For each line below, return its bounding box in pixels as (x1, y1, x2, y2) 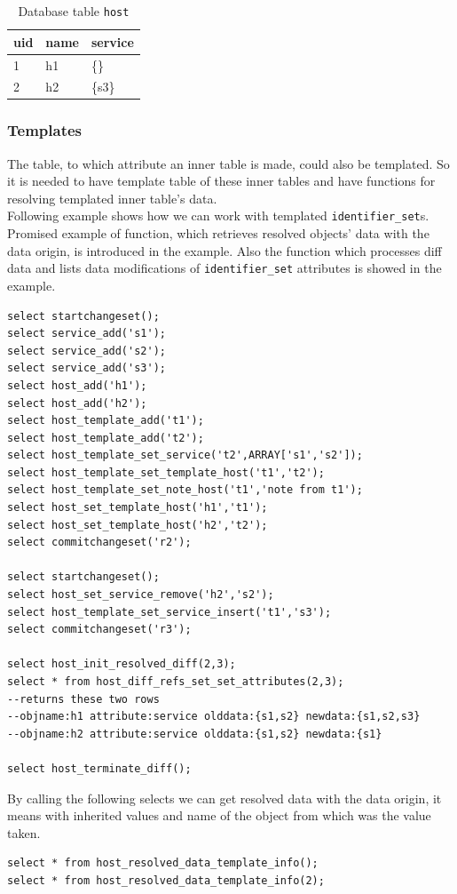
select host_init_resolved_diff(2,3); (7, 658, 236, 671)
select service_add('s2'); (7, 344, 166, 357)
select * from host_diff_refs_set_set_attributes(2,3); (7, 675, 344, 688)
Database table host (18, 2, 130, 20)
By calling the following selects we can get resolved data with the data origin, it (7, 788, 442, 807)
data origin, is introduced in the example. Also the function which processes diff (7, 241, 442, 259)
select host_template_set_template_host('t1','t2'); (7, 466, 325, 479)
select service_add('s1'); (7, 327, 166, 340)
